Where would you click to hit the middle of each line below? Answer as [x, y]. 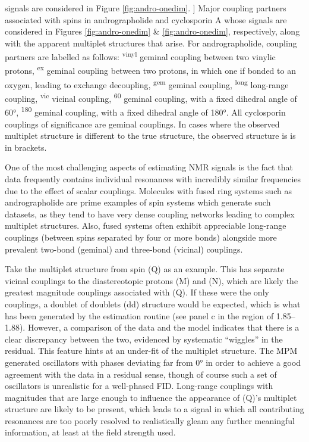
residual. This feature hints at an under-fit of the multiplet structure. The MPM [151, 351]
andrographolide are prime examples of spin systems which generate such [138, 202]
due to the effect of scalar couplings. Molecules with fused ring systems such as [148, 190]
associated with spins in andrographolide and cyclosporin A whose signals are [146, 19]
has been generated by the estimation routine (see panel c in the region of [139, 315]
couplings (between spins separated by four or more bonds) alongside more [141, 237]
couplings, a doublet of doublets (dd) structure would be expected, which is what [153, 304]
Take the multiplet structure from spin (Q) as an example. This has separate [145, 269]
